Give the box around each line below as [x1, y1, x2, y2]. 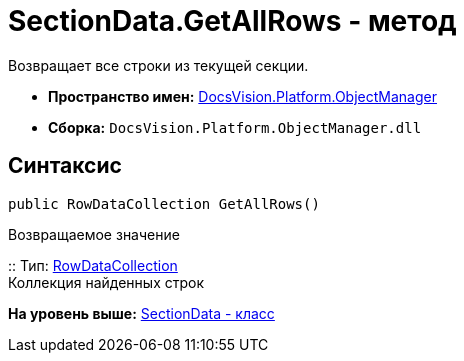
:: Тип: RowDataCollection [8, 256, 178, 274]
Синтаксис [8, 153, 122, 179]
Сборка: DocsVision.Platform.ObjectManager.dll [48, 118, 422, 136]
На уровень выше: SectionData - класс [8, 304, 275, 322]
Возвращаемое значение [8, 225, 180, 243]
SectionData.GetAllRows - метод [8, 4, 457, 38]
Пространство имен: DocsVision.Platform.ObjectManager [48, 87, 437, 105]
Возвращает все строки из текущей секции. [8, 56, 309, 74]
